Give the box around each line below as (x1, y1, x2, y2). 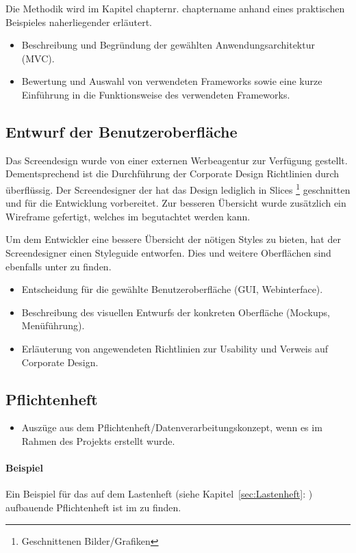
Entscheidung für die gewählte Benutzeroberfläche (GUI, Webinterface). (21, 282, 323, 296)
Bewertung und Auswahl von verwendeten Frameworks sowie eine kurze (21, 74, 322, 88)
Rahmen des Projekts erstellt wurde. (21, 433, 175, 448)
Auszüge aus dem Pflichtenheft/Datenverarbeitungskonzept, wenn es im (21, 420, 322, 435)
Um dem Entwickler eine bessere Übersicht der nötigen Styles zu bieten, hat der (5, 232, 341, 246)
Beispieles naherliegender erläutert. (5, 14, 153, 29)
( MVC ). (21, 51, 55, 65)
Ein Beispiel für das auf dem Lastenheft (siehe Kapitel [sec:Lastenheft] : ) (5, 487, 313, 501)
